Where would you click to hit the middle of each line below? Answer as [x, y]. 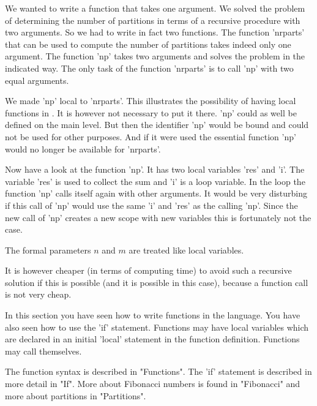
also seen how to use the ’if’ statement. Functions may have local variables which [157, 327]
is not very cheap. [38, 294]
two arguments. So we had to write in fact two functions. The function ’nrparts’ [155, 32]
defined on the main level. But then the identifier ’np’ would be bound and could [157, 125]
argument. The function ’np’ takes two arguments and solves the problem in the [155, 56]
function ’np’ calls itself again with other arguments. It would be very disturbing [156, 193]
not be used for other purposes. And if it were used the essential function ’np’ [151, 136]
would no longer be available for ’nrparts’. [83, 148]
